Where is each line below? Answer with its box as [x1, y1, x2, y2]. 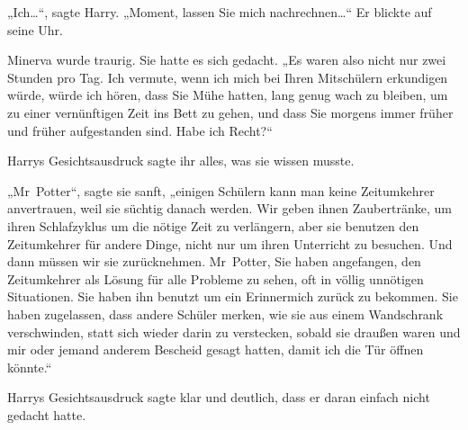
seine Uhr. [7, 20, 63, 39]
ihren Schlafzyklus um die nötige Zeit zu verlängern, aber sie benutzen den [7, 216, 419, 235]
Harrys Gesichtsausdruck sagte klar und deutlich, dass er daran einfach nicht [7, 388, 430, 407]
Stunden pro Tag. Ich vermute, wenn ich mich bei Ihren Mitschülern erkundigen [7, 67, 448, 86]
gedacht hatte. [7, 405, 86, 424]
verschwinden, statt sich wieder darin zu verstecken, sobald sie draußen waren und [7, 322, 461, 341]
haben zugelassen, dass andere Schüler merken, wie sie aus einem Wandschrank [7, 304, 444, 323]
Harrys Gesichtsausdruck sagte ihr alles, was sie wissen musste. [7, 151, 355, 170]
